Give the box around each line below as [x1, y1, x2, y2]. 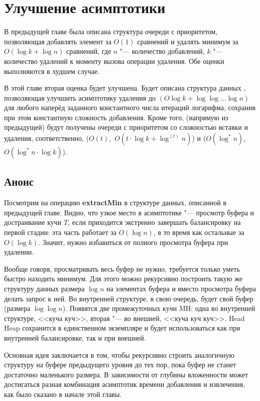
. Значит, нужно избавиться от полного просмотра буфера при [38, 236, 228, 247]
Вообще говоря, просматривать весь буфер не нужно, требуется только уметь [4, 263, 240, 274]
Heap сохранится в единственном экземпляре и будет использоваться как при [4, 323, 240, 333]
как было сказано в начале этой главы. [4, 388, 122, 399]
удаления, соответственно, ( [4, 133, 89, 143]
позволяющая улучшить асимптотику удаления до [4, 92, 156, 103]
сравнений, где [66, 46, 111, 56]
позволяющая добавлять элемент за [4, 36, 111, 46]
